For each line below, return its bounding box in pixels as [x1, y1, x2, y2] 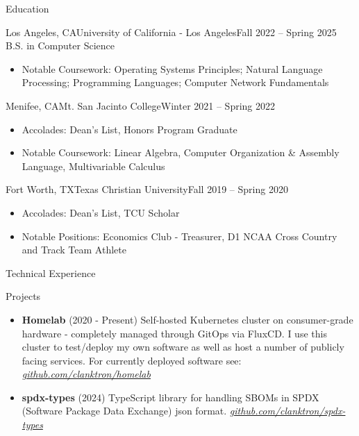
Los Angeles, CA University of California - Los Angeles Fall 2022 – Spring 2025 [6, 24, 337, 39]
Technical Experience [6, 265, 96, 280]
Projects [6, 289, 41, 303]
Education [6, 1, 49, 15]
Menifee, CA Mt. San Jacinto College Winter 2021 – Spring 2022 [6, 98, 276, 112]
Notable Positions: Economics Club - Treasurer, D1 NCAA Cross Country [22, 228, 337, 243]
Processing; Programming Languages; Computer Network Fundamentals [22, 75, 329, 90]
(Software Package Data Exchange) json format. [22, 403, 227, 418]
